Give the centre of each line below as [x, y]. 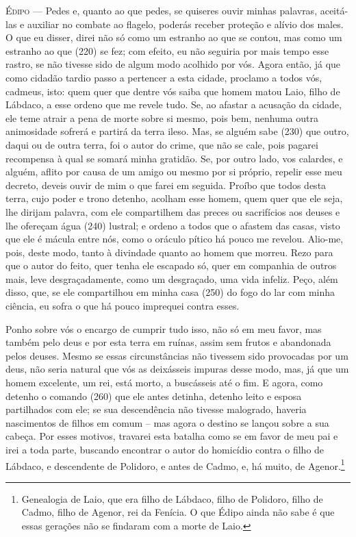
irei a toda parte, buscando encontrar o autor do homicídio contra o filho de [165, 449]
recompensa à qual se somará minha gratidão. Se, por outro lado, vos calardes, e [174, 158]
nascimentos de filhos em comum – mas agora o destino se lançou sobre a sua [167, 422]
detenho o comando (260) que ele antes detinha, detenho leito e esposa [154, 396]
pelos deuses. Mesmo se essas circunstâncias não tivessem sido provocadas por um [177, 355]
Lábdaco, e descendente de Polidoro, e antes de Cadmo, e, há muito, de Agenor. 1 [175, 464]
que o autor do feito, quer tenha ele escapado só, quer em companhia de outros [171, 265]
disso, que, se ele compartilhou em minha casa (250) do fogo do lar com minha [170, 292]
